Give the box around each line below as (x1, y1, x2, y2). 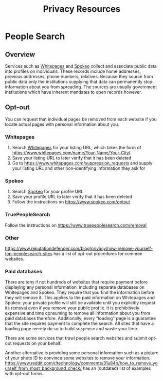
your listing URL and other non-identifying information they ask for (12, 165, 145, 171)
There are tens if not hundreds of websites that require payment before (5, 279, 148, 285)
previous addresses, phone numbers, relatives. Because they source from (5, 74, 153, 79)
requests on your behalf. (13, 341, 62, 346)
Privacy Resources (43, 3, 121, 15)
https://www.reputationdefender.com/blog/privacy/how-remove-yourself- (5, 245, 153, 251)
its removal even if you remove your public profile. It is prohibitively (5, 305, 140, 311)
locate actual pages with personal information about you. (5, 121, 119, 127)
